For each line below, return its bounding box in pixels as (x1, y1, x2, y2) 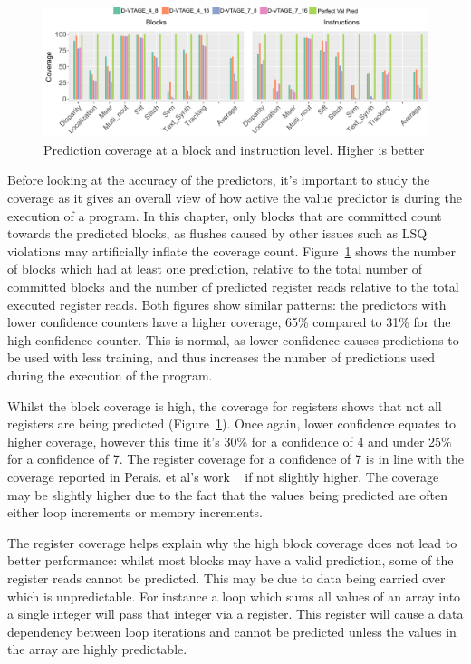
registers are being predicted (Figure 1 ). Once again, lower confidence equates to (7, 414, 456, 433)
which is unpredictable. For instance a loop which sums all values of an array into (7, 586, 461, 605)
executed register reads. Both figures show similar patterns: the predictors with (7, 294, 447, 313)
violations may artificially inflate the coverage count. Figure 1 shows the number (7, 241, 456, 260)
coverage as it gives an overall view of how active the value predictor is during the (7, 188, 463, 207)
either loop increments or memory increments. (7, 503, 263, 522)
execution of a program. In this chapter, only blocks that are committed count (7, 206, 442, 225)
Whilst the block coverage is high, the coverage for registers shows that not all (7, 396, 442, 415)
